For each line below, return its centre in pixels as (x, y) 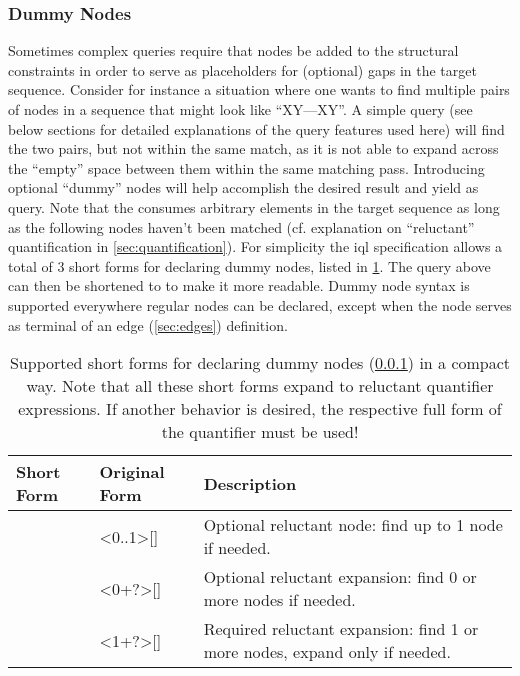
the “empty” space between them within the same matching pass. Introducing (246, 167)
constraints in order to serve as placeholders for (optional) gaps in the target (242, 69)
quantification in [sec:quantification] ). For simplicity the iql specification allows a (255, 246)
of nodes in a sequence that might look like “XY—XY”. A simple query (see (240, 109)
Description (250, 483)
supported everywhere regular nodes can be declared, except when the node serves (260, 304)
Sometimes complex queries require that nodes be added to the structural (233, 50)
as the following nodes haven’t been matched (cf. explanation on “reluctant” (241, 226)
